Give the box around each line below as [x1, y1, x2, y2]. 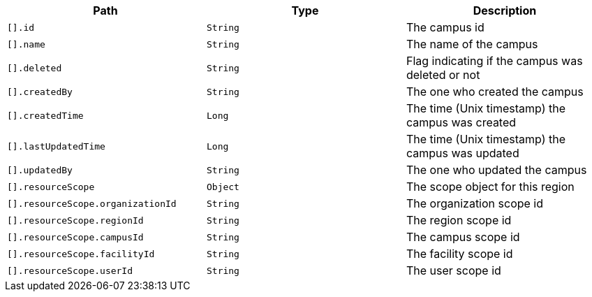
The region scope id [406, 213, 512, 227]
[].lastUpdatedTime [7, 140, 105, 152]
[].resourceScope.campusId [7, 231, 144, 242]
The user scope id [406, 263, 501, 277]
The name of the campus [406, 37, 538, 51]
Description [473, 3, 537, 17]
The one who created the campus [406, 85, 584, 99]
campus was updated [406, 146, 519, 160]
